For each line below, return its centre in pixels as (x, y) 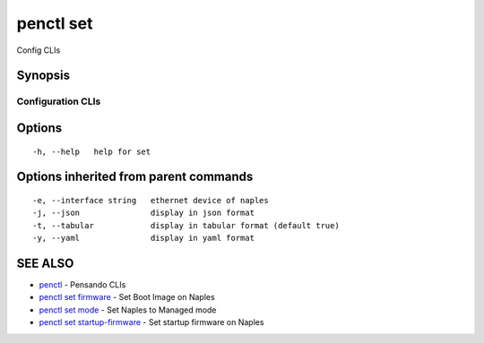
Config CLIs (39, 50)
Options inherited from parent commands (135, 177)
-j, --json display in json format (144, 213)
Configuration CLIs (59, 101)
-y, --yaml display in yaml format (144, 238)
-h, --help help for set (92, 151)
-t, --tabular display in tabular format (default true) (186, 225)
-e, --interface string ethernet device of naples (151, 200)
